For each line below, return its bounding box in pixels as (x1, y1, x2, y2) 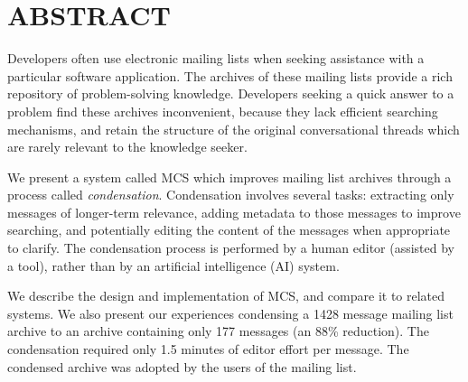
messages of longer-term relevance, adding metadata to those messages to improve (7, 202, 461, 221)
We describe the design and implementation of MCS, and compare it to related (7, 286, 445, 305)
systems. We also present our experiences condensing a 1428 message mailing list (7, 303, 454, 322)
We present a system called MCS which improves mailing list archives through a (7, 167, 452, 186)
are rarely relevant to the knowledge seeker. (7, 137, 248, 156)
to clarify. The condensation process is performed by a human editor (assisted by (7, 238, 455, 257)
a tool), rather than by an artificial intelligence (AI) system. (7, 256, 340, 275)
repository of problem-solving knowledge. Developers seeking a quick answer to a (7, 84, 454, 103)
